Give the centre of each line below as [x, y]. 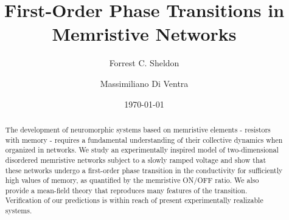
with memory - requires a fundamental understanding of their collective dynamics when [144, 139]
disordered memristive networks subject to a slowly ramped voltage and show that [136, 160]
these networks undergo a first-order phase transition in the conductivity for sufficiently [144, 170]
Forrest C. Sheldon [144, 63]
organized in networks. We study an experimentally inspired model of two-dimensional [142, 150]
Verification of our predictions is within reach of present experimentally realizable [134, 200]
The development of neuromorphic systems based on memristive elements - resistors [138, 129]
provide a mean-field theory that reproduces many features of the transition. [126, 190]
